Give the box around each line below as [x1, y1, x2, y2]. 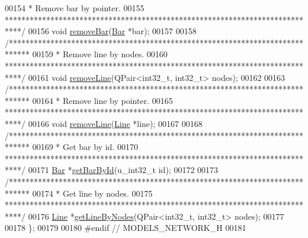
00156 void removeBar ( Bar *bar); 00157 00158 [28, 25, 197, 37]
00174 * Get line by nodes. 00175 [32, 187, 153, 199]
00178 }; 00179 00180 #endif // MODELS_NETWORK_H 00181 [5, 221, 246, 234]
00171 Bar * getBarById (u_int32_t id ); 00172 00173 [28, 164, 219, 176]
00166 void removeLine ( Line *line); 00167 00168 [28, 117, 203, 129]
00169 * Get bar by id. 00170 [32, 141, 138, 153]
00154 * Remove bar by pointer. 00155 [5, 2, 145, 14]
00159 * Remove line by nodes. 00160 [32, 48, 168, 60]
